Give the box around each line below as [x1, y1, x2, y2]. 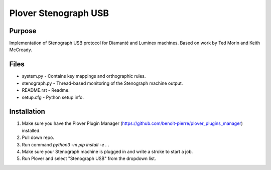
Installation [9, 107, 45, 116]
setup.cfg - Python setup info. [22, 94, 84, 100]
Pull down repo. [22, 134, 55, 140]
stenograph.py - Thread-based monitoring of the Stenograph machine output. [22, 80, 183, 86]
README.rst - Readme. [22, 87, 70, 93]
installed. [22, 127, 41, 133]
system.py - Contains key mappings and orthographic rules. [22, 73, 146, 79]
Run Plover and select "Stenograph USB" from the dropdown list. [22, 155, 156, 161]
